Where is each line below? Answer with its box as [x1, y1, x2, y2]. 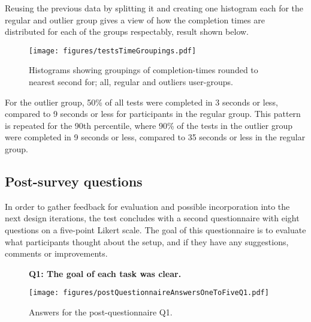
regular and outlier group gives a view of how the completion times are [5, 13, 265, 26]
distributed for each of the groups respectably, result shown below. [5, 25, 249, 38]
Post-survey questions [5, 171, 143, 190]
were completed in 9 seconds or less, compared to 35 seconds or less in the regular [5, 131, 306, 143]
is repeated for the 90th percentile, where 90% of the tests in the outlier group [5, 119, 292, 131]
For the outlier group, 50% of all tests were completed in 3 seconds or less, [5, 95, 278, 108]
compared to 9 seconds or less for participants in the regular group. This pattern [5, 107, 301, 120]
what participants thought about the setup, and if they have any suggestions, [5, 235, 289, 248]
